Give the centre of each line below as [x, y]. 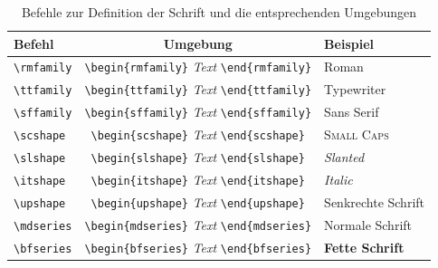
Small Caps [357, 134]
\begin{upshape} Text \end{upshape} [198, 201]
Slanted [344, 157]
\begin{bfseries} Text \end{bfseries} [198, 247]
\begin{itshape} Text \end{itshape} [198, 179]
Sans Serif [352, 112]
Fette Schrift [364, 247]
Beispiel [349, 43]
